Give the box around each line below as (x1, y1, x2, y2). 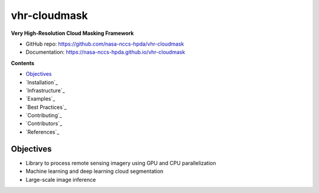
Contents (11, 59, 35, 66)
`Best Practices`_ (25, 104, 67, 111)
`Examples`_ (25, 95, 56, 102)
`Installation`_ (25, 79, 58, 86)
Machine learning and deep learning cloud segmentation (25, 168, 164, 175)
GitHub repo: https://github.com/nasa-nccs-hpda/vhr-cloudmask (25, 40, 184, 47)
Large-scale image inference (25, 176, 96, 183)
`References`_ (25, 128, 60, 136)
